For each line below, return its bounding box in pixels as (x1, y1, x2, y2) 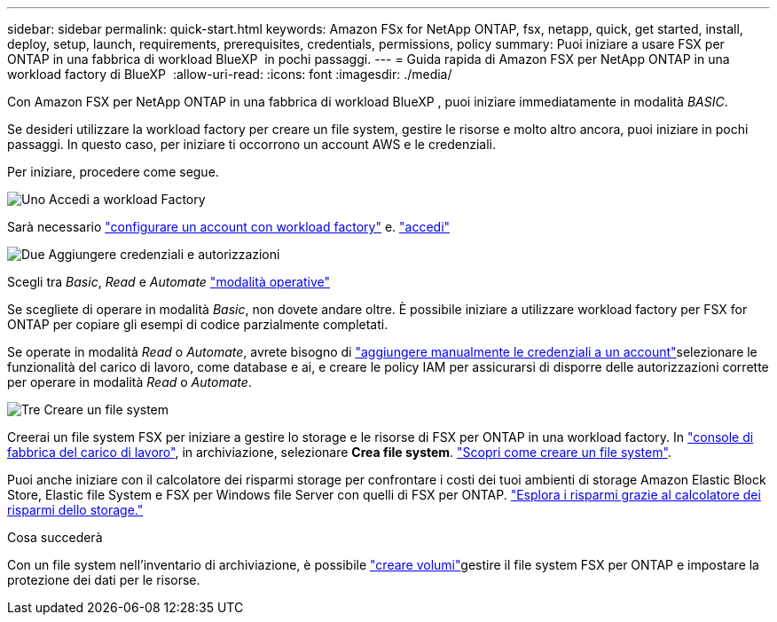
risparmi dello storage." (7, 502, 144, 517)
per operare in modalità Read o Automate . (7, 374, 252, 390)
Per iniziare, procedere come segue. (7, 164, 219, 179)
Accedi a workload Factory (49, 192, 206, 207)
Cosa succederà (7, 530, 103, 545)
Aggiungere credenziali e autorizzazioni (48, 247, 280, 262)
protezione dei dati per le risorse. (7, 572, 200, 587)
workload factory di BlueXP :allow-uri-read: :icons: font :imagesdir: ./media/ (7, 67, 452, 82)
